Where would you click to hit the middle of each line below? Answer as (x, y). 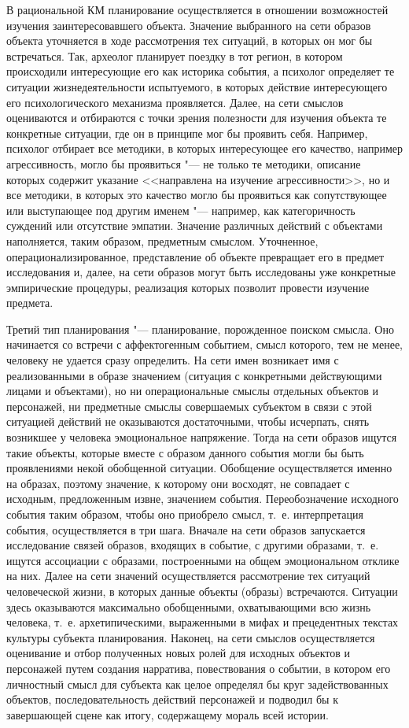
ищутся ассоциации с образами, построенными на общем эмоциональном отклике (203, 560)
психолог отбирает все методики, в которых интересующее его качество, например (204, 148)
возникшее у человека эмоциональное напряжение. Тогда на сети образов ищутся (202, 437)
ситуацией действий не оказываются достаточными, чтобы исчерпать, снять (188, 421)
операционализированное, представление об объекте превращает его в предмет (195, 256)
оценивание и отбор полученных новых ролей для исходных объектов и (179, 653)
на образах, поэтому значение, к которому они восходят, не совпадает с (178, 483)
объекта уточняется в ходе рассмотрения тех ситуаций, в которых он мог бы (190, 41)
